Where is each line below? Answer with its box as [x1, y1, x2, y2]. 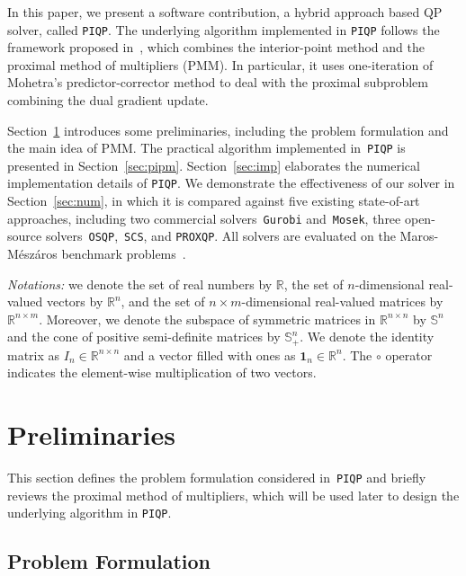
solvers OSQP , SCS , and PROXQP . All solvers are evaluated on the [45, 226, 396, 245]
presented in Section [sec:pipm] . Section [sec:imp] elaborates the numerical [7, 155, 420, 174]
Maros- [399, 226, 439, 245]
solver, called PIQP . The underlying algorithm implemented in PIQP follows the [7, 20, 440, 39]
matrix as [7, 345, 60, 364]
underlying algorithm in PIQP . [7, 503, 172, 522]
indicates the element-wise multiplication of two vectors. [7, 363, 317, 382]
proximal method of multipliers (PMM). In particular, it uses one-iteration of [7, 55, 434, 74]
